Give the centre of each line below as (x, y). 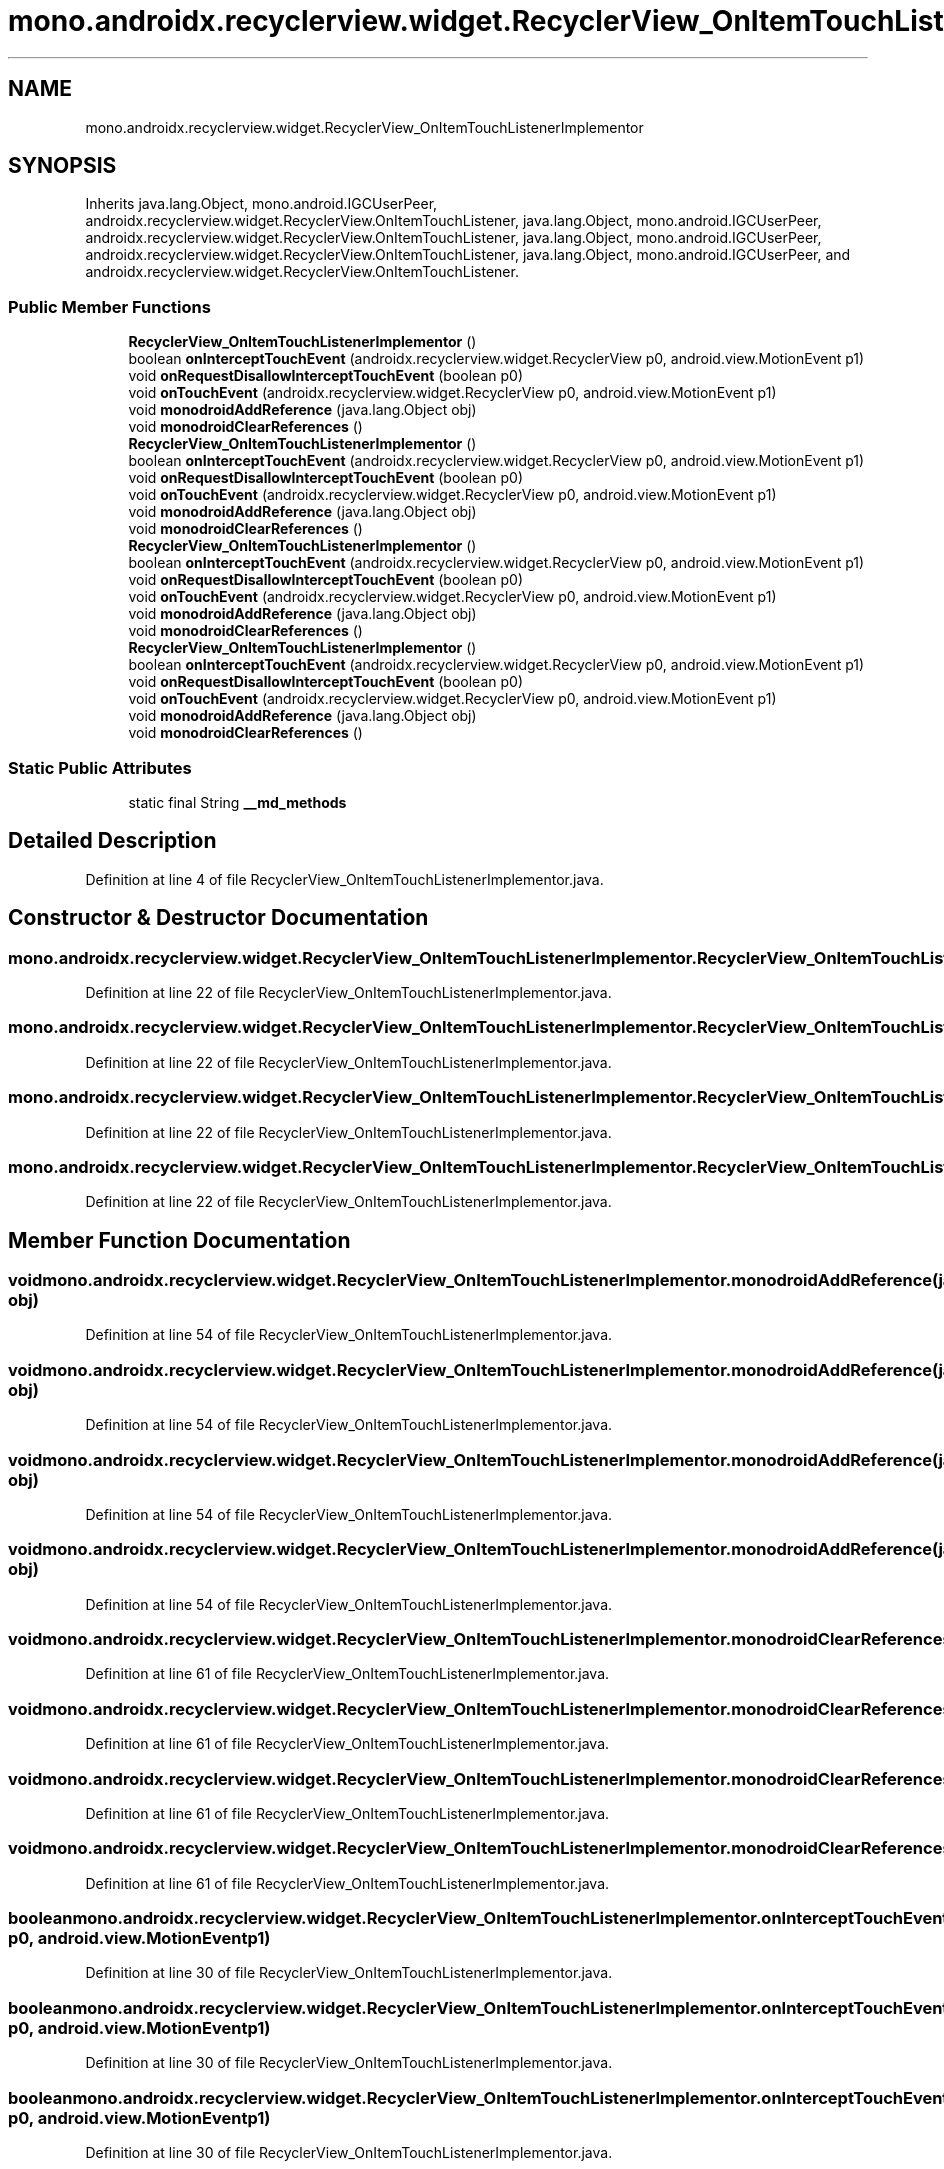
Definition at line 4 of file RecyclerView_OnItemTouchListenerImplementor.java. (344, 879)
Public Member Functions (109, 306)
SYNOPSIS (62, 166)
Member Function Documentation (179, 1240)
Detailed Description (112, 841)
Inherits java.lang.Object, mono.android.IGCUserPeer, (261, 204)
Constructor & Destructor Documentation (218, 918)
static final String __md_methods (237, 802)
